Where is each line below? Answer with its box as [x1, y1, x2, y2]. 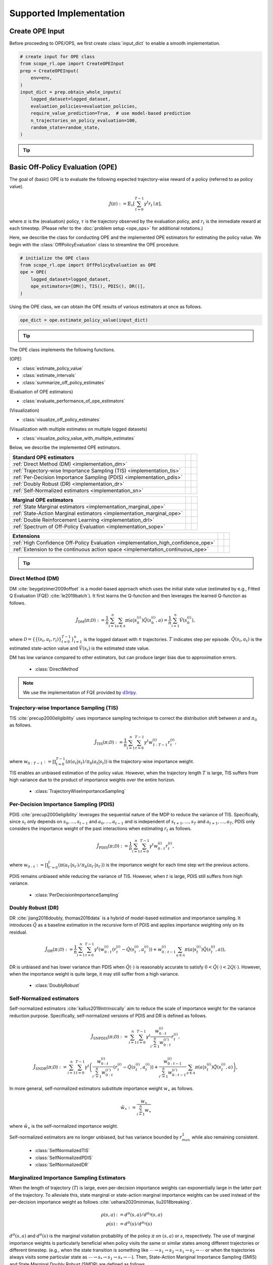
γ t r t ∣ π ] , [144, 200, 162, 207]
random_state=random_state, [30, 124, 101, 130]
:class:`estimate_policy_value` [22, 365, 83, 371]
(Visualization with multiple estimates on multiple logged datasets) [9, 426, 148, 432]
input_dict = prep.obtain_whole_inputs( [20, 89, 121, 95]
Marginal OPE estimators [12, 496, 73, 503]
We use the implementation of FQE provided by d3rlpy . [23, 689, 138, 695]
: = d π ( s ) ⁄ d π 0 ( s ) [116, 1220, 152, 1227]
